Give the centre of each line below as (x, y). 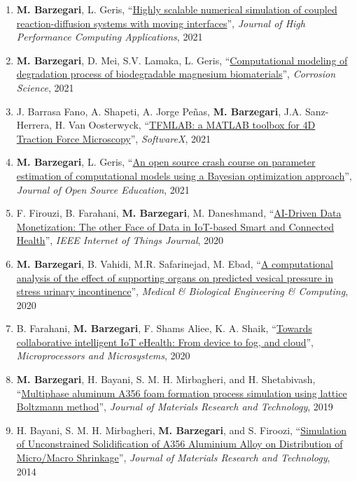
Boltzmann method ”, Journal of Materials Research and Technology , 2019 (175, 407)
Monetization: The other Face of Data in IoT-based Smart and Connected (175, 226)
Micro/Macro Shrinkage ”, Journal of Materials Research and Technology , (173, 458)
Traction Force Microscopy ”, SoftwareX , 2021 (113, 138)
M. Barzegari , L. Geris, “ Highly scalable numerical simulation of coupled (177, 9)
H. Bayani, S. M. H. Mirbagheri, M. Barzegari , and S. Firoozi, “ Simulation (181, 430)
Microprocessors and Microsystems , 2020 (103, 356)
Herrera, (34, 125)
